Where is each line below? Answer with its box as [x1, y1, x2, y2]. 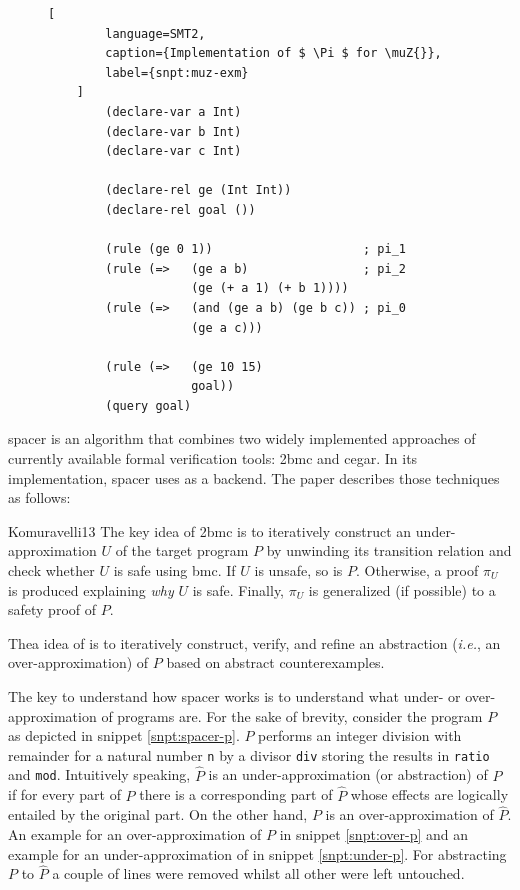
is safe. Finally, [192, 579, 285, 600]
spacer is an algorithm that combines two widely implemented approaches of [8, 428, 476, 449]
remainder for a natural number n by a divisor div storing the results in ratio [8, 744, 490, 765]
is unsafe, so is [254, 560, 343, 581]
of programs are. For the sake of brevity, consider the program [101, 705, 483, 726]
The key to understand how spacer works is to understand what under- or [8, 686, 461, 706]
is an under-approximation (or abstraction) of [208, 764, 488, 785]
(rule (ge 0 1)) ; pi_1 [105, 242, 406, 257]
